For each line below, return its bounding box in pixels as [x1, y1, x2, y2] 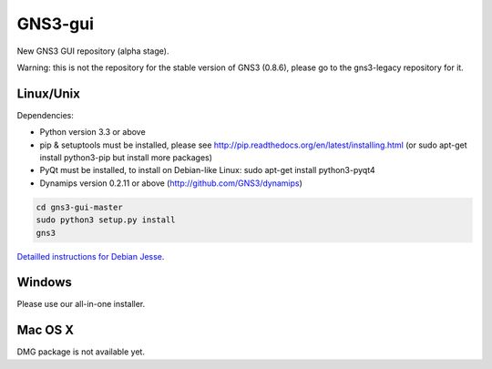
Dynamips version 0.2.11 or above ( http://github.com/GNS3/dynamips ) [39, 178, 302, 189]
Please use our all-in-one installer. [16, 299, 146, 310]
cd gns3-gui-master [36, 201, 123, 212]
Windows [16, 274, 72, 291]
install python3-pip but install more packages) [39, 152, 213, 163]
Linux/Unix [16, 86, 81, 101]
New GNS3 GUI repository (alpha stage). [16, 46, 169, 56]
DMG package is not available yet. [16, 346, 146, 357]
